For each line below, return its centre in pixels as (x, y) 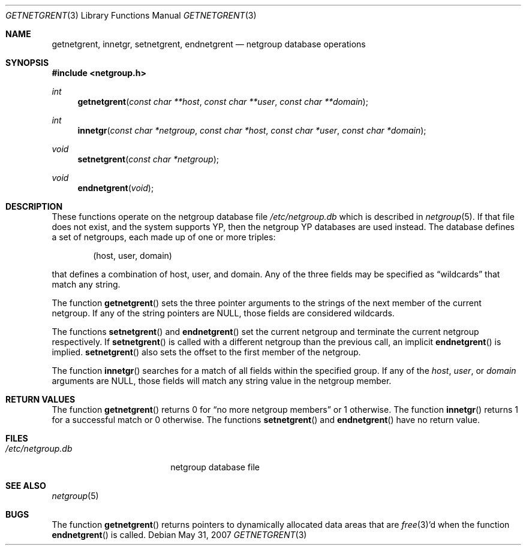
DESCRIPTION (34, 206)
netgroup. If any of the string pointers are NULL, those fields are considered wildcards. (223, 313)
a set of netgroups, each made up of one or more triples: (164, 237)
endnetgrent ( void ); (116, 188)
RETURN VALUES (40, 399)
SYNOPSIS (27, 63)
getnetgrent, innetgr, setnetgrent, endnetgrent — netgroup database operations (209, 44)
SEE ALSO (26, 486)
